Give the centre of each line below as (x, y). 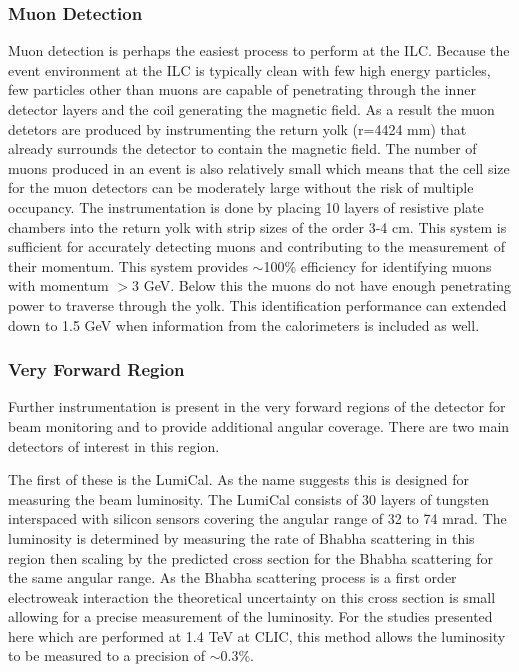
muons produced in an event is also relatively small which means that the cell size (259, 167)
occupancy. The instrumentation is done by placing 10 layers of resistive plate (246, 206)
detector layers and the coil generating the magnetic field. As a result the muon (251, 109)
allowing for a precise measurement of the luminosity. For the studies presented (250, 616)
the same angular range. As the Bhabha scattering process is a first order (232, 577)
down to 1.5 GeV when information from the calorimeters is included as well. (244, 324)
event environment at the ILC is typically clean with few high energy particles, (249, 69)
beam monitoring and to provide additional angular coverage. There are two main (259, 425)
